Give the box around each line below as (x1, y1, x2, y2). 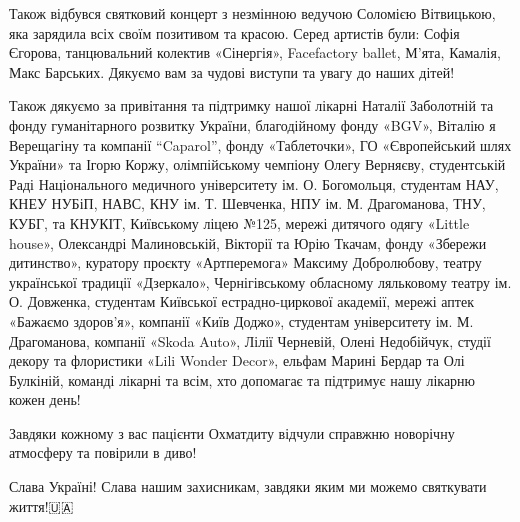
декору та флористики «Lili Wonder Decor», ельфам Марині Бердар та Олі (9, 350, 465, 371)
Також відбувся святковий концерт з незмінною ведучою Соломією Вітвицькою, (9, 3, 496, 23)
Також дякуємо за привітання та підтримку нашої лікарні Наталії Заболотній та (9, 95, 494, 116)
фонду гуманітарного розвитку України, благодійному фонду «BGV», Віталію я (9, 114, 496, 135)
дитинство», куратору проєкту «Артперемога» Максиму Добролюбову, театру (9, 252, 482, 273)
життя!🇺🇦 (9, 495, 74, 516)
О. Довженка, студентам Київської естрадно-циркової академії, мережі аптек (9, 291, 474, 312)
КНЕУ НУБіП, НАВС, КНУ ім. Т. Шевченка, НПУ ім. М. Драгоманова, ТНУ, (9, 193, 486, 214)
